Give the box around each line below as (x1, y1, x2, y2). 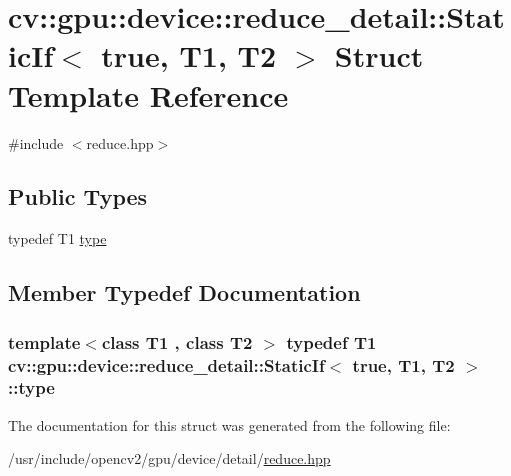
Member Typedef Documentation (8, 277, 361, 308)
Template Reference (8, 74, 289, 115)
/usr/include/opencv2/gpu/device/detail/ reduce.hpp (8, 448, 331, 469)
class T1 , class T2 (101, 329, 253, 354)
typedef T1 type (8, 228, 107, 249)
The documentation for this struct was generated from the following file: (8, 414, 451, 435)
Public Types (8, 181, 148, 212)
